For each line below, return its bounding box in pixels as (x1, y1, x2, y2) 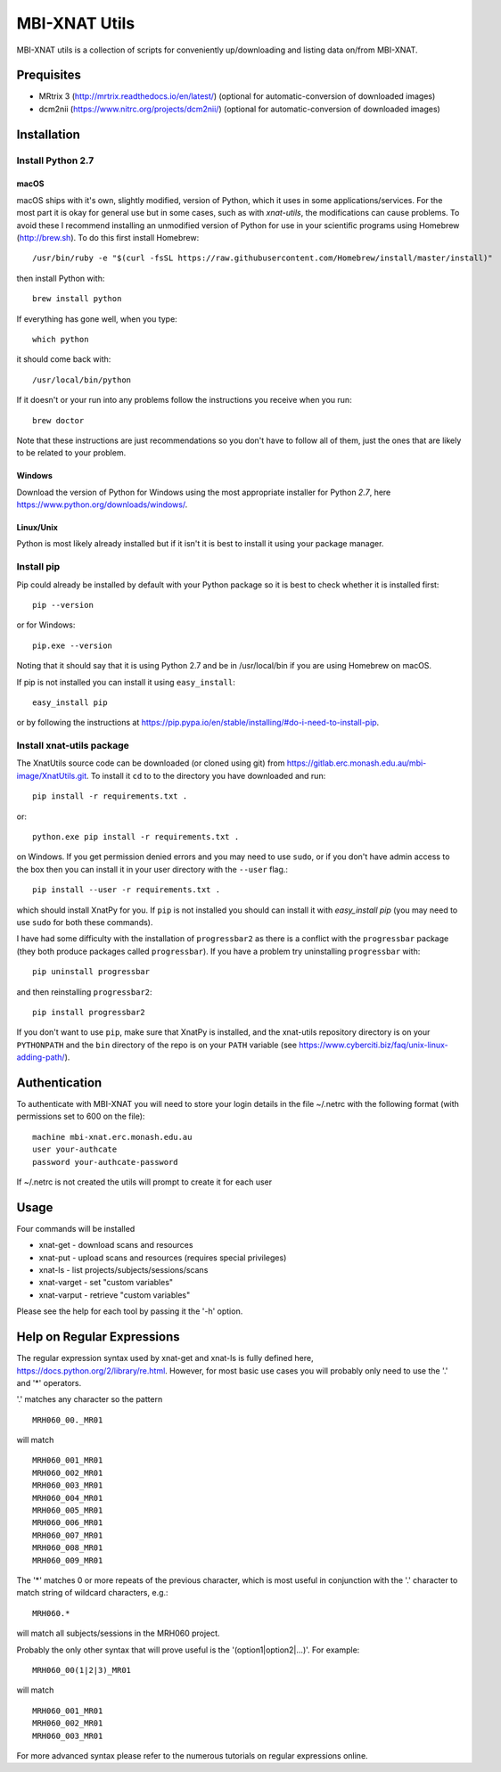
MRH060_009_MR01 (32, 1555, 103, 1565)
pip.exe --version (32, 640, 113, 651)
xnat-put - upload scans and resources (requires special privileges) (38, 1252, 287, 1263)
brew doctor (32, 415, 85, 425)
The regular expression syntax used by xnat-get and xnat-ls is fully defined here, (16, 1353, 314, 1364)
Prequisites (16, 68, 82, 83)
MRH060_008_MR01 (32, 1543, 103, 1553)
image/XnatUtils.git (16, 770, 87, 781)
